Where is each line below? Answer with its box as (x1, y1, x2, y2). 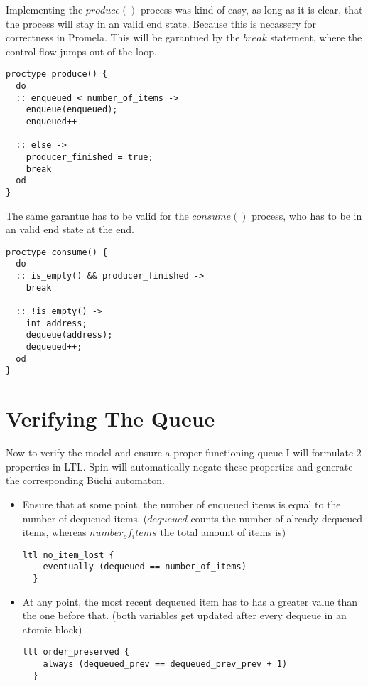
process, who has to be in (251, 208, 362, 223)
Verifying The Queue (6, 404, 215, 433)
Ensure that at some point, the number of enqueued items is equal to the (22, 496, 341, 511)
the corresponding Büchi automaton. (6, 473, 165, 488)
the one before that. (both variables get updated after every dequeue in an (22, 608, 347, 623)
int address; (26, 318, 87, 328)
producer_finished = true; (26, 151, 153, 162)
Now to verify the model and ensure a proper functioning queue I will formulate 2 (6, 445, 362, 460)
